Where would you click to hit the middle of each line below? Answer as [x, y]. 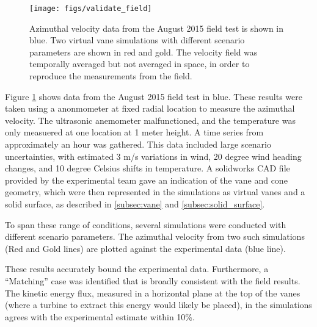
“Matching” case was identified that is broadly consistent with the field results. [153, 280]
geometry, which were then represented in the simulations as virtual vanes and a [155, 192]
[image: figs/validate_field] [91, 9]
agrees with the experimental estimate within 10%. [100, 316]
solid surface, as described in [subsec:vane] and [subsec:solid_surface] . [135, 203]
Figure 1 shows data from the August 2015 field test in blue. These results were [154, 96]
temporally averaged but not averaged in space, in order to [140, 64]
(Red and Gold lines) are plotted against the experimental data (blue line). [145, 248]
